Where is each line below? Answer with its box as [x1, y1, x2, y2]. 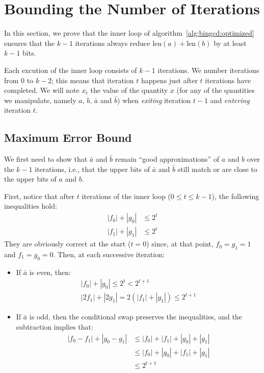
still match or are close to [177, 163, 257, 174]
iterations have [205, 74, 251, 85]
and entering [210, 94, 250, 105]
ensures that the [4, 37, 55, 48]
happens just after [141, 74, 198, 85]
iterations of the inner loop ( [82, 190, 171, 201]
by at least [214, 37, 247, 48]
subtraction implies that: [16, 321, 93, 332]
